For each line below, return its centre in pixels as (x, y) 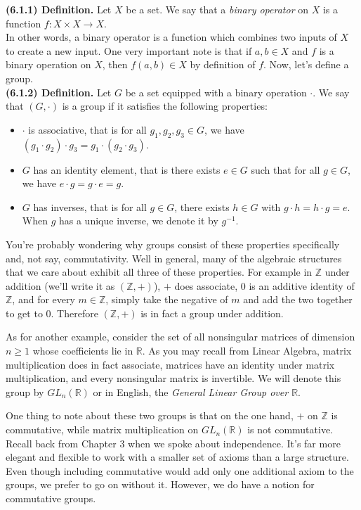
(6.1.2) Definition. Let (59, 92)
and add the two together (298, 299)
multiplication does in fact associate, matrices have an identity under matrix (170, 364)
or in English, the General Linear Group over (191, 391)
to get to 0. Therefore (52, 313)
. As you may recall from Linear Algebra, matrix (247, 351)
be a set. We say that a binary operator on (217, 9)
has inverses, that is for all (90, 206)
